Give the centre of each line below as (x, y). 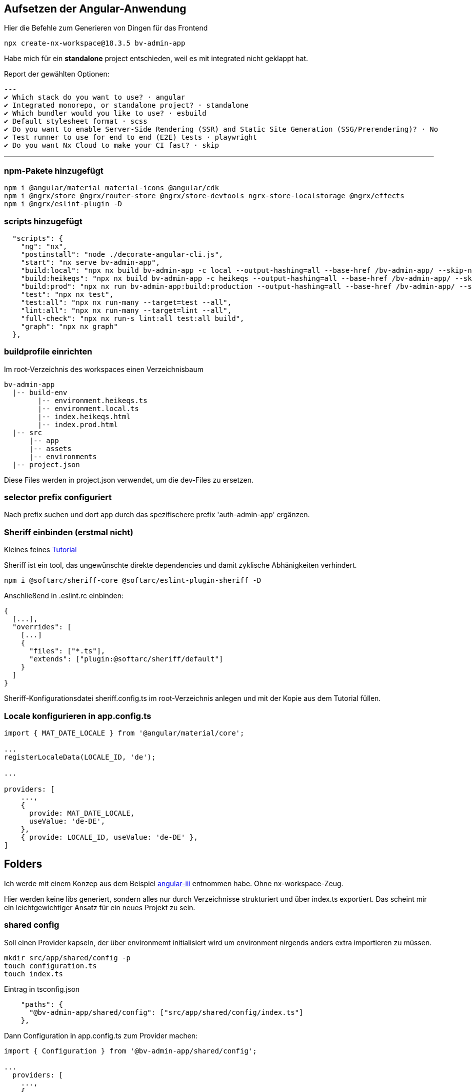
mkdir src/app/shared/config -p (67, 958)
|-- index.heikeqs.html (84, 416)
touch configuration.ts (50, 966)
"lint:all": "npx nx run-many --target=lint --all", (126, 310)
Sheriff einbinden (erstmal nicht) (69, 532)
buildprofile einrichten (48, 352)
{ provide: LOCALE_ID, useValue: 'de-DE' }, (109, 837)
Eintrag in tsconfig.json (42, 989)
